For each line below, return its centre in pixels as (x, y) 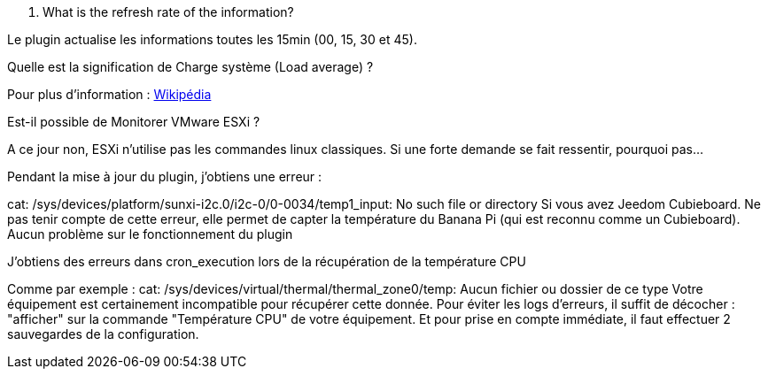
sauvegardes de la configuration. (103, 334)
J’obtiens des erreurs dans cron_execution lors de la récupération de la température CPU (267, 261)
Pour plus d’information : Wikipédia (109, 94)
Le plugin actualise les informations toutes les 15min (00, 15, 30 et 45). (212, 39)
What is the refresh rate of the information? (168, 12)
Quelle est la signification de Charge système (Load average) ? (190, 67)
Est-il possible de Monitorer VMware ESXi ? (134, 122)
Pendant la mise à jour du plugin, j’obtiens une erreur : (165, 176)
